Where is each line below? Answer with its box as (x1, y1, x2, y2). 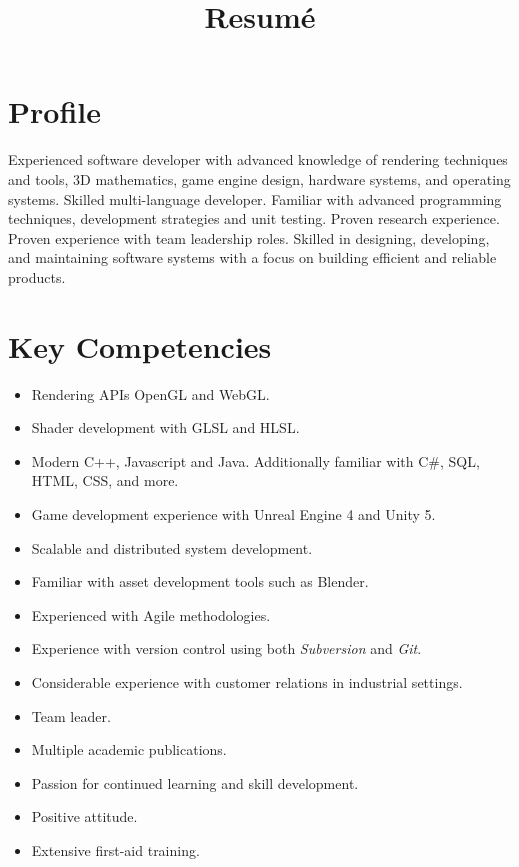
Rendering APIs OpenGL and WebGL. (31, 383, 270, 404)
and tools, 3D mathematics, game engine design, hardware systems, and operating (8, 168, 511, 189)
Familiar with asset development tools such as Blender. (31, 571, 369, 592)
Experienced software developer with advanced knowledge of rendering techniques (8, 149, 508, 170)
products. (8, 266, 66, 287)
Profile (8, 91, 101, 132)
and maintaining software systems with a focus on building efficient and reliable (8, 247, 497, 268)
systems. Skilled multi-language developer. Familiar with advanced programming (8, 188, 502, 209)
